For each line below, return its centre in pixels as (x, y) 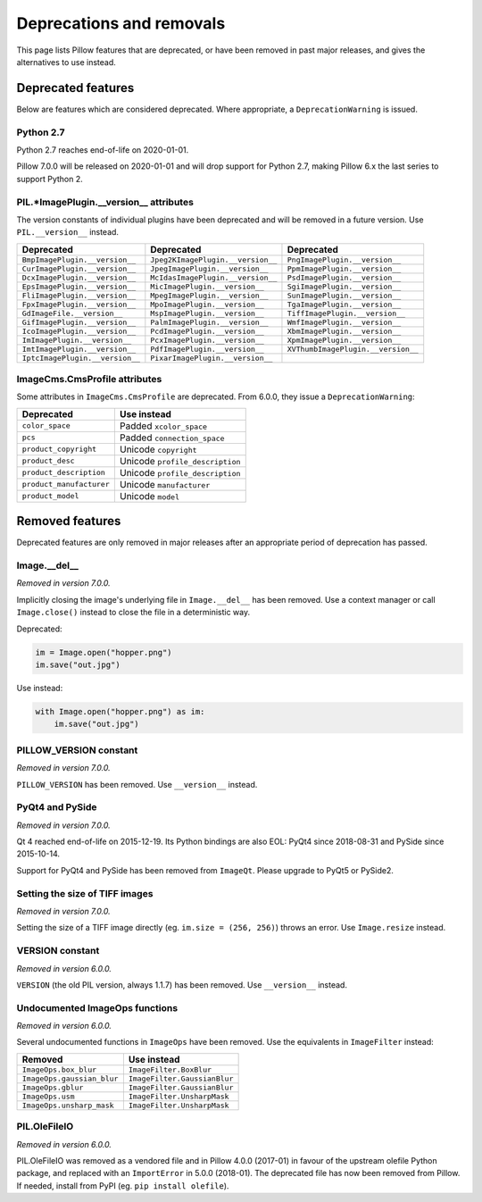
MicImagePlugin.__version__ (208, 286)
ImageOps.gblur (53, 1087)
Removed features (69, 521)
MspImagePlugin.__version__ (208, 313)
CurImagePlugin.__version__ (79, 268)
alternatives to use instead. (66, 62)
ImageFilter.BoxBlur (170, 1069)
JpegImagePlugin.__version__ (209, 268)
